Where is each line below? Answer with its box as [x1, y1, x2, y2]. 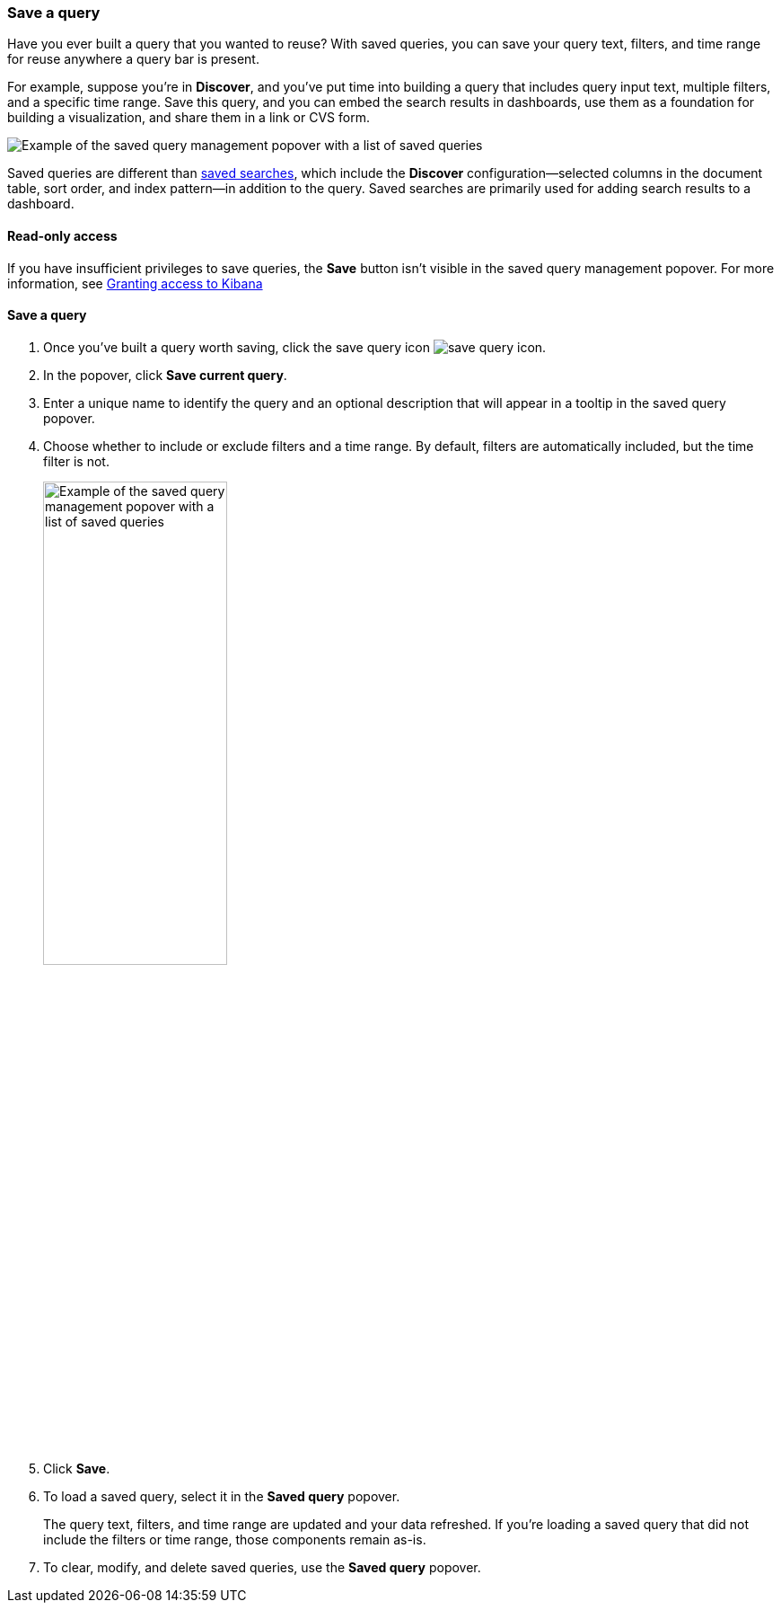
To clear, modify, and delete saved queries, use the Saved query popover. [43, 1559, 481, 1575]
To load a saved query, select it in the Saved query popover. [43, 1488, 400, 1504]
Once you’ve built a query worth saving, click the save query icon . [43, 339, 547, 355]
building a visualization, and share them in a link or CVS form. [7, 110, 370, 126]
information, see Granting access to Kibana [7, 275, 263, 291]
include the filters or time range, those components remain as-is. [43, 1531, 426, 1547]
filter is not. [43, 453, 110, 469]
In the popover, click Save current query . [43, 367, 287, 383]
